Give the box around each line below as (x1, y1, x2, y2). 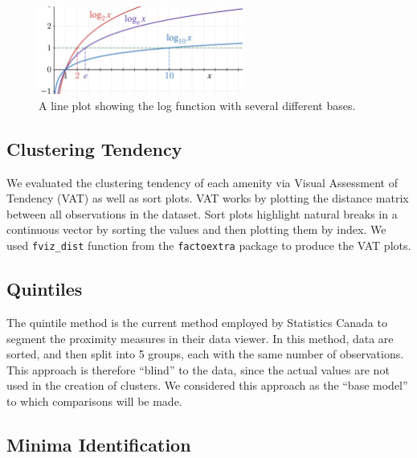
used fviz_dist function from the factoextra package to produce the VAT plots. (6, 237, 411, 254)
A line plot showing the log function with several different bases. (39, 96, 356, 113)
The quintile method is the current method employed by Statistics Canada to (6, 313, 387, 330)
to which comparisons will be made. (6, 392, 182, 409)
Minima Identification (6, 431, 191, 456)
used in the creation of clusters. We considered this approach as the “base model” (6, 377, 408, 394)
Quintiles (6, 276, 83, 301)
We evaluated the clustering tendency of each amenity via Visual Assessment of (6, 174, 398, 190)
